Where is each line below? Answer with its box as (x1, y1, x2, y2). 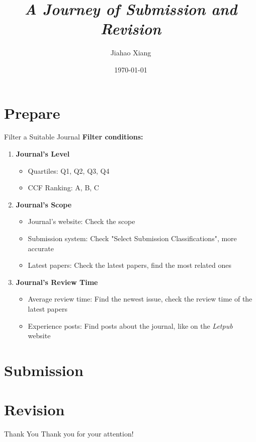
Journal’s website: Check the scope (28, 216, 135, 227)
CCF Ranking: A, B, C (28, 182, 99, 193)
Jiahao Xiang (110, 47, 151, 58)
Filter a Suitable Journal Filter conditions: (4, 131, 143, 142)
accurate (28, 243, 54, 253)
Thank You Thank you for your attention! (4, 428, 134, 439)
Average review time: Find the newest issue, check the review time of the (28, 293, 252, 304)
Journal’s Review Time (16, 276, 98, 287)
